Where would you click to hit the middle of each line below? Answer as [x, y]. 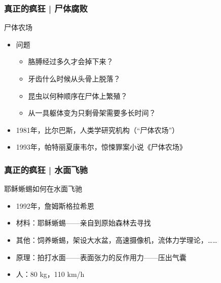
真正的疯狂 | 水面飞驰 [46, 169]
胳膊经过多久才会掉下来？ [71, 61]
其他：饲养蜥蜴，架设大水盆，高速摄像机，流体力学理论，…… [117, 239]
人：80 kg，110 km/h [50, 274]
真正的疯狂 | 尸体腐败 [46, 8]
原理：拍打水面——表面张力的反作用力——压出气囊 [101, 257]
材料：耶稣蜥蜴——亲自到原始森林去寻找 [83, 223]
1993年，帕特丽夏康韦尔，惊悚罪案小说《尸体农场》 [101, 147]
